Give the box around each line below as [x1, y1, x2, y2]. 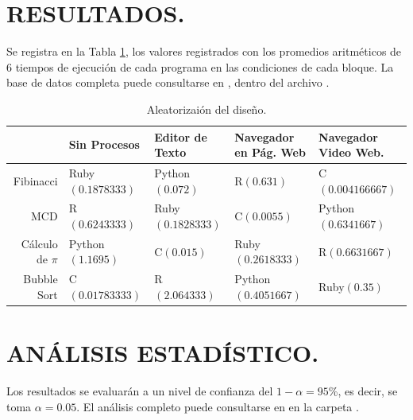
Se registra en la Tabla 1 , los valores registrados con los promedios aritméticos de [6, 43, 402, 60]
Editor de [154, 128, 207, 145]
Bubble [23, 270, 58, 287]
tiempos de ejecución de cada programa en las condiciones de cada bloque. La [15, 58, 394, 75]
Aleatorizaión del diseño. [146, 100, 267, 117]
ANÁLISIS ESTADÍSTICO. [6, 336, 319, 369]
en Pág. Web [234, 144, 306, 161]
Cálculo [21, 235, 58, 251]
